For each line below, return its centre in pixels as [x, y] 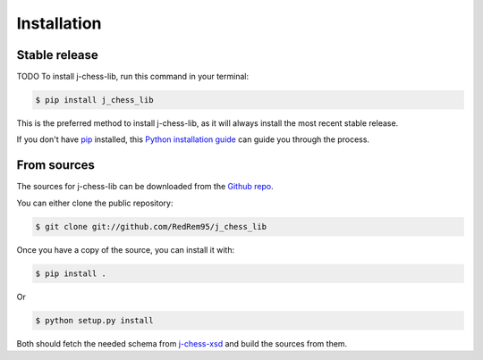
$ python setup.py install [94, 320]
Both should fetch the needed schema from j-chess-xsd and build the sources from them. [182, 343]
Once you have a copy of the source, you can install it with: [126, 249]
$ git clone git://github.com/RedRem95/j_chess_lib [151, 226]
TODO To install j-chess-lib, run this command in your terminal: [133, 77]
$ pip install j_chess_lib [94, 100]
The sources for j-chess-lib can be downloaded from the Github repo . [145, 187]
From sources [56, 165]
